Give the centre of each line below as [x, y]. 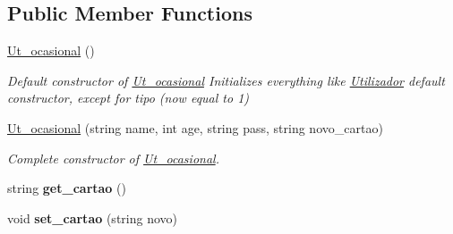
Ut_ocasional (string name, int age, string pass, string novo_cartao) [195, 127]
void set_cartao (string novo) [92, 217]
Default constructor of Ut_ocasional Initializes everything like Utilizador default [226, 80]
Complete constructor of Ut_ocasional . [113, 158]
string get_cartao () [67, 188]
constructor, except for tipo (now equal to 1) [128, 98]
